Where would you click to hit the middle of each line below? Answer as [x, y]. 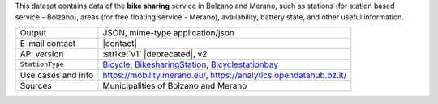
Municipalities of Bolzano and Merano [175, 85]
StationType [42, 64]
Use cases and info [57, 75]
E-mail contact [48, 43]
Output [33, 32]
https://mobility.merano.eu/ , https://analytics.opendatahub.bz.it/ [225, 75]
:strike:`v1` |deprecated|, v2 [155, 54]
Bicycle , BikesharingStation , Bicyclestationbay [191, 64]
